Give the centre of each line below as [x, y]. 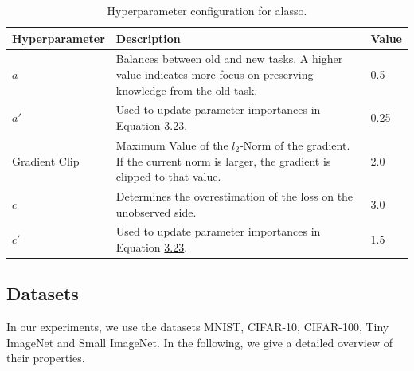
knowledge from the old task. [187, 90]
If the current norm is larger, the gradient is [223, 160]
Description [148, 38]
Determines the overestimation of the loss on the [234, 195]
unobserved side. [156, 211]
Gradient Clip [46, 160]
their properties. [46, 358]
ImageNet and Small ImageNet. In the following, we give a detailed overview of [199, 342]
